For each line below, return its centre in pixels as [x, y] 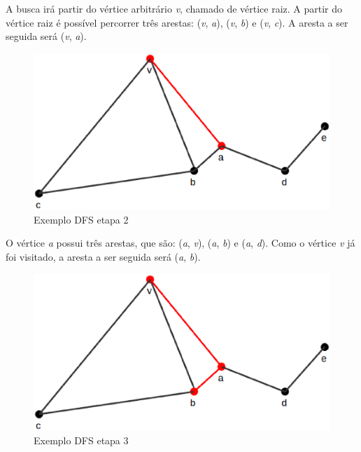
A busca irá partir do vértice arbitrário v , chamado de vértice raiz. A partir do [174, 8]
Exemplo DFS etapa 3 [81, 440]
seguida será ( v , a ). [46, 36]
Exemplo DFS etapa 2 [81, 219]
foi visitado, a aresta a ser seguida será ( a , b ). [103, 256]
